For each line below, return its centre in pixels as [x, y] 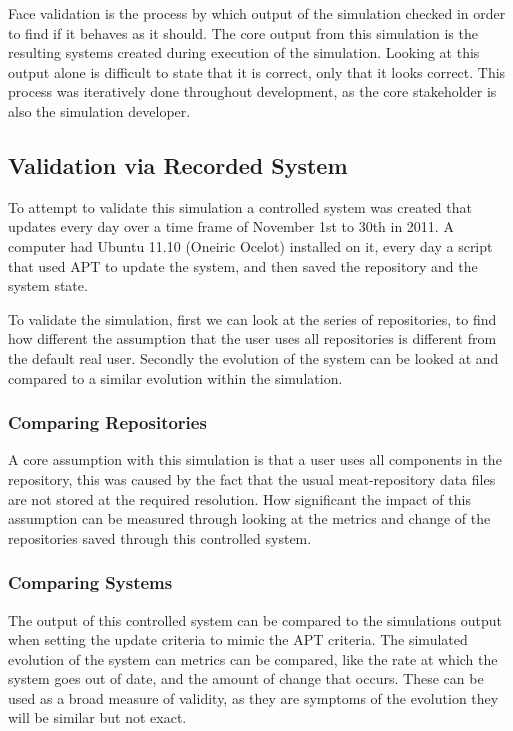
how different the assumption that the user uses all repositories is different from [252, 338]
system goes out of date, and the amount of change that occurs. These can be [246, 678]
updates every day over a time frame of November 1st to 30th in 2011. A [231, 226]
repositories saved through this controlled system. [160, 537]
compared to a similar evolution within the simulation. [175, 377]
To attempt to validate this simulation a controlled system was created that [240, 206]
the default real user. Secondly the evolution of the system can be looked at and [253, 357]
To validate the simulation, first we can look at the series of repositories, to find [252, 318]
